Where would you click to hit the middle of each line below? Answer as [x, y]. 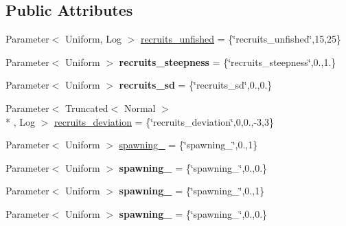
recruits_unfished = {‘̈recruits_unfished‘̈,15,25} [241, 39]
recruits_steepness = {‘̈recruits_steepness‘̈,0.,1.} [228, 61]
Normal [140, 108]
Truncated [86, 108]
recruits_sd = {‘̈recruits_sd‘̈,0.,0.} [196, 85]
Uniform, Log [93, 39]
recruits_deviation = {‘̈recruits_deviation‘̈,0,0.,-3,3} [164, 121]
